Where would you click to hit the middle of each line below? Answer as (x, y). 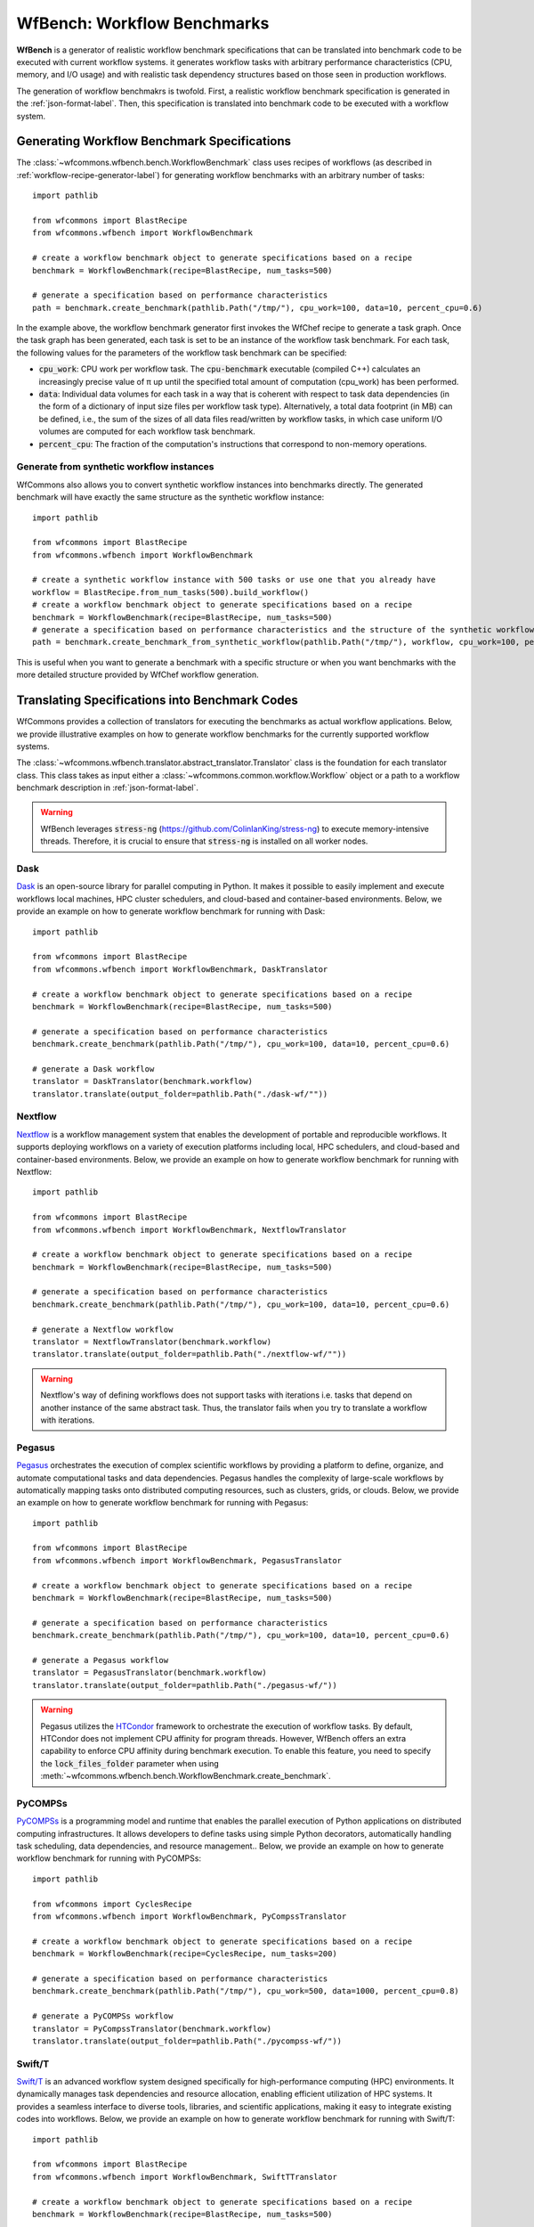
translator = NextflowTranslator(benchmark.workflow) (152, 1342)
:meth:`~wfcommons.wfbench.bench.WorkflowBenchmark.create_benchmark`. (186, 1776)
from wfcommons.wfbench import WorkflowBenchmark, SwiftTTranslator (185, 2177)
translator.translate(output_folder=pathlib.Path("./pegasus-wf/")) (185, 1685)
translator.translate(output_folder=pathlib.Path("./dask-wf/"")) (180, 1094)
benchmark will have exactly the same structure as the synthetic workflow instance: (170, 497)
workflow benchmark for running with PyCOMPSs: (109, 1858)
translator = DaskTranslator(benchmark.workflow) (143, 1081)
